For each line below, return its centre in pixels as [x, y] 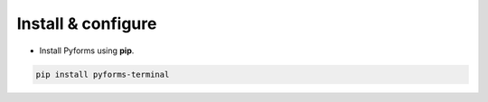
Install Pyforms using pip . [87, 51]
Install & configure [87, 23]
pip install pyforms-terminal [103, 74]
